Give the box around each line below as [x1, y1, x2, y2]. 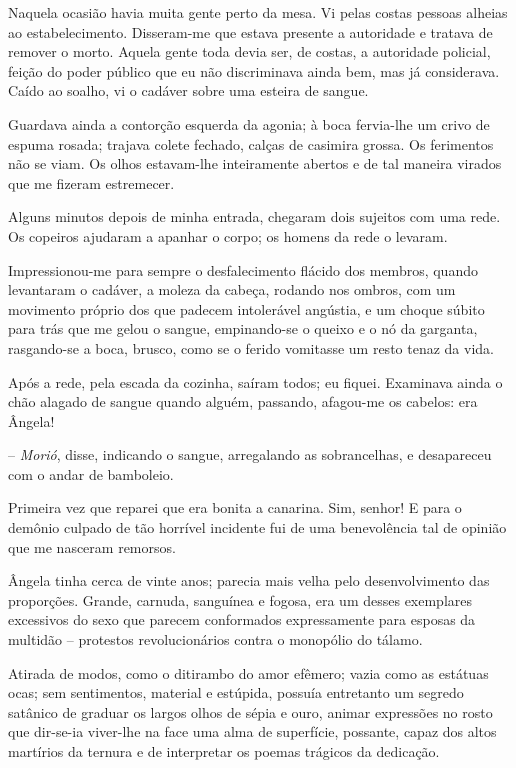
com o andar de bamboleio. [8, 463, 174, 484]
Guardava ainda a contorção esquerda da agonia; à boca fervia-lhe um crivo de [8, 113, 490, 134]
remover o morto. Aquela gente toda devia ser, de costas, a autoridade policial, [8, 41, 491, 62]
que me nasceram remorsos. [8, 536, 176, 557]
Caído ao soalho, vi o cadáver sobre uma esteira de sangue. [8, 80, 369, 101]
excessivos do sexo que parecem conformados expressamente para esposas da [8, 609, 476, 630]
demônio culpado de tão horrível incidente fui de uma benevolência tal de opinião [8, 517, 507, 538]
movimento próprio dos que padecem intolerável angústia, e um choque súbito [8, 298, 485, 319]
